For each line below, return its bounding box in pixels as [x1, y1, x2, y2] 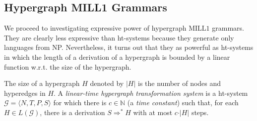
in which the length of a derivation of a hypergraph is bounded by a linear [4, 51, 230, 62]
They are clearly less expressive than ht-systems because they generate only [4, 32, 234, 42]
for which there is [53, 97, 107, 108]
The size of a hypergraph [4, 78, 80, 88]
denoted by [90, 78, 124, 88]
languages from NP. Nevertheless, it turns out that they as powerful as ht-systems [4, 42, 254, 52]
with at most [133, 107, 173, 117]
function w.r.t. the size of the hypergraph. [4, 61, 131, 72]
